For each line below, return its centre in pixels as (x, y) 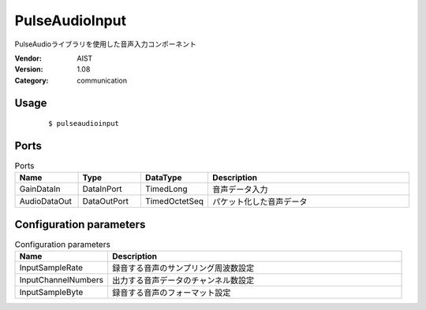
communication (102, 80)
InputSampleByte (51, 293)
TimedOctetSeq (174, 201)
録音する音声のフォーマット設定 (171, 293)
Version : (29, 69)
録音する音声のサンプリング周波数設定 (183, 268)
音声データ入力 (240, 190)
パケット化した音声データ (260, 202)
